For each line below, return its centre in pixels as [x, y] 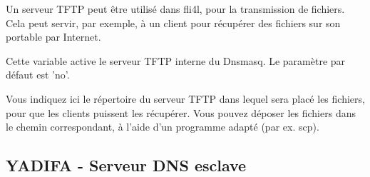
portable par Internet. [53, 37]
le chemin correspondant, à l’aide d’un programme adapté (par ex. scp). [163, 127]
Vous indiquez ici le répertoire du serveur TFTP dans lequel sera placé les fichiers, [185, 98]
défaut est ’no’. [38, 75]
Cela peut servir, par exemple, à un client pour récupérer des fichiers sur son [173, 22]
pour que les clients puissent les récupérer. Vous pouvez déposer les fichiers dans [181, 112]
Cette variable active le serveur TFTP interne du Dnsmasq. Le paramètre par [176, 60]
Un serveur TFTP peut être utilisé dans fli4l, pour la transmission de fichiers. [175, 9]
